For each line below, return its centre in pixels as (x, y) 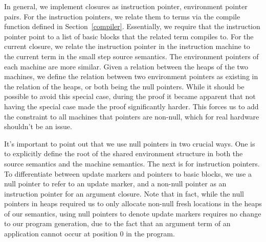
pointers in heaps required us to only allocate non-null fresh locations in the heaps (133, 203)
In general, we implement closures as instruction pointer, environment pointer (126, 6)
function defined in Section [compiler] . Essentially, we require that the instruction (132, 26)
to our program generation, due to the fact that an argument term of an (117, 223)
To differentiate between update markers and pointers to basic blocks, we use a (128, 173)
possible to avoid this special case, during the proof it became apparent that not (130, 96)
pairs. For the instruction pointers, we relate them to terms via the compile (122, 16)
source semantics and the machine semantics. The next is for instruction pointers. (132, 163)
